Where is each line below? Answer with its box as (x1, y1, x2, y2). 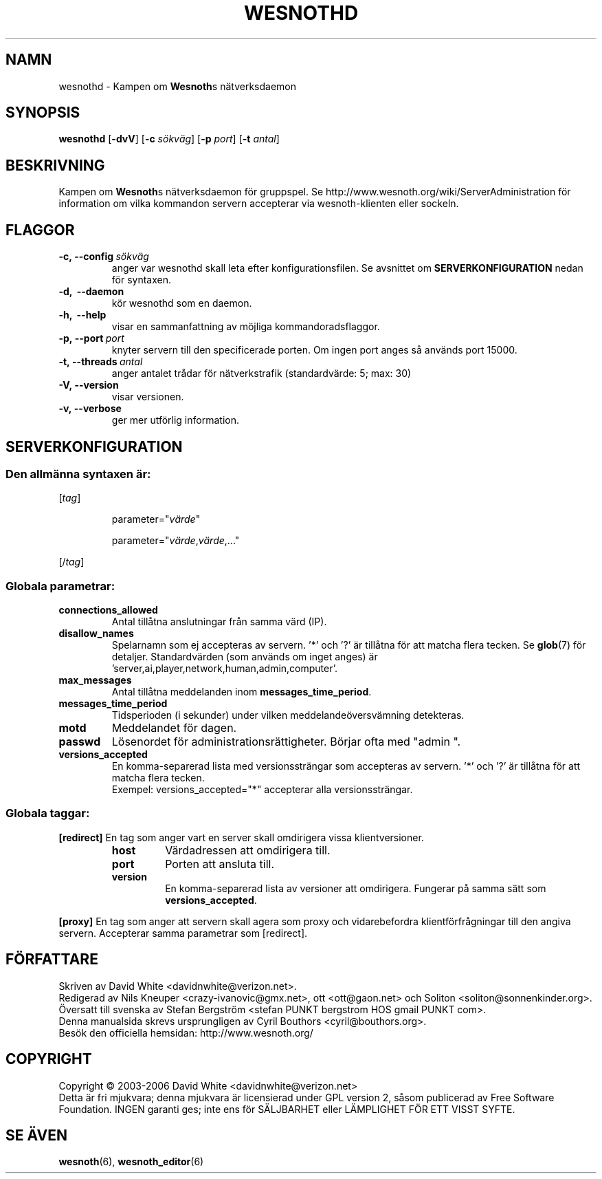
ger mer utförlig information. (111, 414, 239, 426)
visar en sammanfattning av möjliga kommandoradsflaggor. (111, 321, 380, 333)
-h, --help (58, 309, 107, 321)
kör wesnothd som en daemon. (111, 297, 252, 310)
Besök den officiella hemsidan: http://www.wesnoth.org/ (58, 1026, 313, 1039)
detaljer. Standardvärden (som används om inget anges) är (111, 651, 378, 663)
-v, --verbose (58, 402, 122, 415)
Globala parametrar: (5, 578, 115, 593)
